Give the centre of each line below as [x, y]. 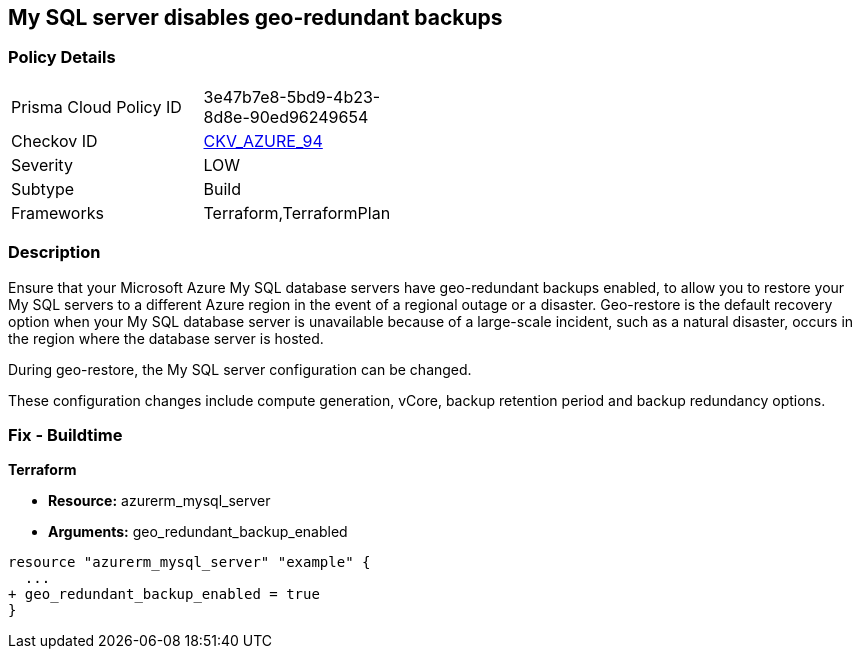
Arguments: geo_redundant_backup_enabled [198, 532]
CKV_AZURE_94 [263, 140]
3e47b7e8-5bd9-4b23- [292, 96]
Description [54, 252]
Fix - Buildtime [65, 434]
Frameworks [57, 212]
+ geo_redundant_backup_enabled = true [164, 594]
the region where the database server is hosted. [166, 338]
